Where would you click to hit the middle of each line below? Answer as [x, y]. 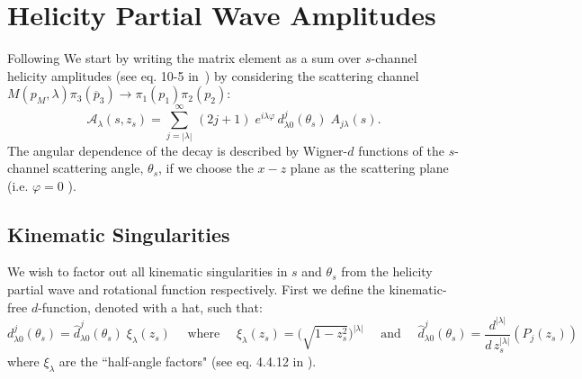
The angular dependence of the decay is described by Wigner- [178, 150]
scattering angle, [98, 168]
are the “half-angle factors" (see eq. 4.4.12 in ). [188, 361]
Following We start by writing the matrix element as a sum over [184, 58]
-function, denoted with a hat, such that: [150, 307]
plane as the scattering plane [369, 168]
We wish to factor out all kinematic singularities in [148, 271]
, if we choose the [206, 168]
